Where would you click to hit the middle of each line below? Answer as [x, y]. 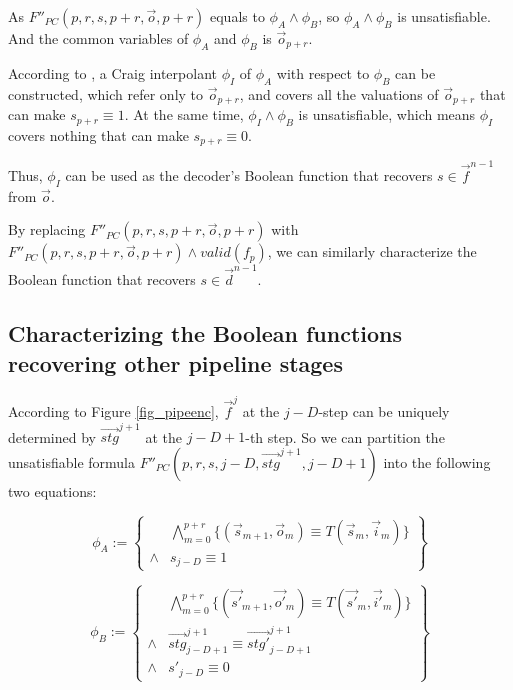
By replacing [47, 229]
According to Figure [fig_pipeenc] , [113, 411]
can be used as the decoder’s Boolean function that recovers [249, 175]
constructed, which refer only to [106, 93]
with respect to [323, 72]
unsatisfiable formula [71, 461]
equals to [237, 16]
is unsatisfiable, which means [387, 114]
